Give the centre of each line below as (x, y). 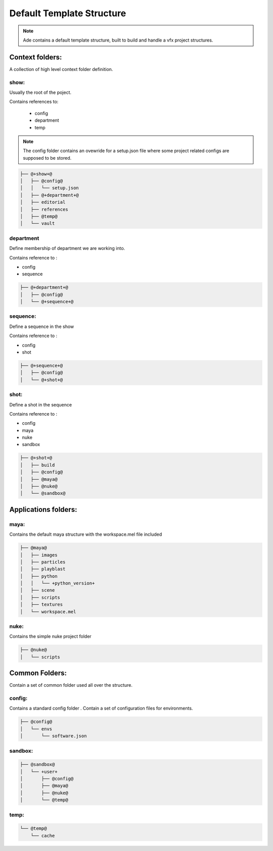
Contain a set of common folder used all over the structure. (71, 685)
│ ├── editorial (43, 202)
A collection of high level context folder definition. (61, 69)
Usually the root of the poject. (40, 92)
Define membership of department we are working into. (67, 248)
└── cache (43, 836)
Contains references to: (34, 102)
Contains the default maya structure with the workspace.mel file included (86, 534)
